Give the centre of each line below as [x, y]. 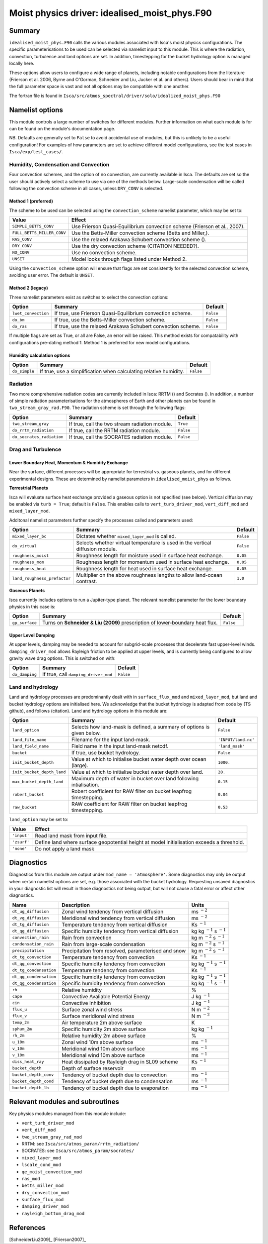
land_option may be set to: [39, 820]
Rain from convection [87, 937]
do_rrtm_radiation [33, 430]
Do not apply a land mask [65, 848]
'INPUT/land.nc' [236, 740]
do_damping [25, 674]
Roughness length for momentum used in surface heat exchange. [153, 562]
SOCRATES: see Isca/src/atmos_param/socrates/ [78, 1151]
